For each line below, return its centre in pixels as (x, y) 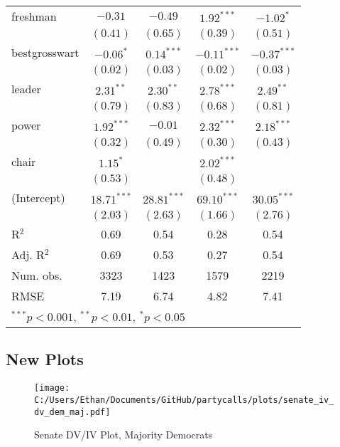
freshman (34, 16)
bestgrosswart (45, 52)
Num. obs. (37, 275)
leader (26, 89)
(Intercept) (38, 198)
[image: (52, 388)
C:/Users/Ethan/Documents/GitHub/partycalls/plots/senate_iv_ (184, 400)
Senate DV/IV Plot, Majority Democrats (124, 435)
